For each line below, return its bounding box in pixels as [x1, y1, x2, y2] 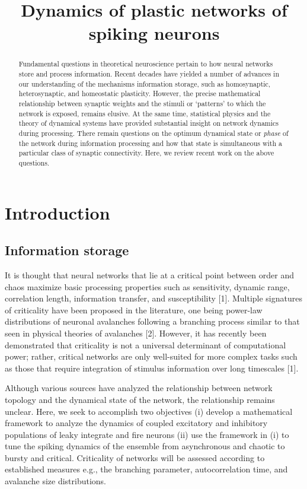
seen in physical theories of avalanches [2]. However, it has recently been [5, 326, 267, 339]
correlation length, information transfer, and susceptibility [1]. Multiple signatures [5, 292, 302, 304]
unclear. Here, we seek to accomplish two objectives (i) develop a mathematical [5, 405, 293, 417]
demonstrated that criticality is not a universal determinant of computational [5, 338, 286, 351]
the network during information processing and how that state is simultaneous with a [18, 138, 282, 148]
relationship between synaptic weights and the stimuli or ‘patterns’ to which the [18, 98, 266, 108]
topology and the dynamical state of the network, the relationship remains [5, 393, 275, 405]
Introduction [5, 200, 110, 224]
